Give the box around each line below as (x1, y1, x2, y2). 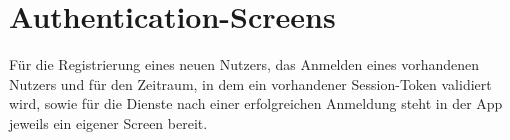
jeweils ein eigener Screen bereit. (9, 112, 208, 133)
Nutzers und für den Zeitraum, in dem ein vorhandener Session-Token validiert (9, 73, 492, 94)
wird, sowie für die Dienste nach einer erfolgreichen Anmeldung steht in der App (9, 93, 503, 114)
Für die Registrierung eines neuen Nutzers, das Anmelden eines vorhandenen (9, 54, 480, 75)
